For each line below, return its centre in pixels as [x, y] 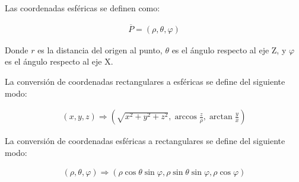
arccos [186, 117]
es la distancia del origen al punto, [100, 50]
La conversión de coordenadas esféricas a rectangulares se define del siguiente [145, 141]
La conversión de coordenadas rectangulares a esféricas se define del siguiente [145, 82]
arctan [221, 117]
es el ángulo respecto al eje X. [59, 61]
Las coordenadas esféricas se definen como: [82, 8]
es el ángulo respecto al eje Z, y [229, 50]
